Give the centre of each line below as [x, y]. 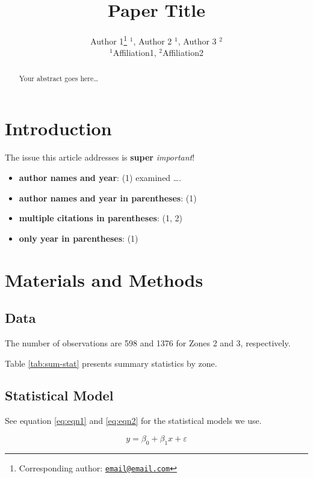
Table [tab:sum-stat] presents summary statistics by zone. [111, 363]
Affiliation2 [183, 53]
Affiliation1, [135, 53]
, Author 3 [197, 41]
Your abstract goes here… [59, 78]
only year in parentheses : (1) [79, 238]
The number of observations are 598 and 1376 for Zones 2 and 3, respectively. [148, 342]
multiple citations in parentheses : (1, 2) [101, 218]
